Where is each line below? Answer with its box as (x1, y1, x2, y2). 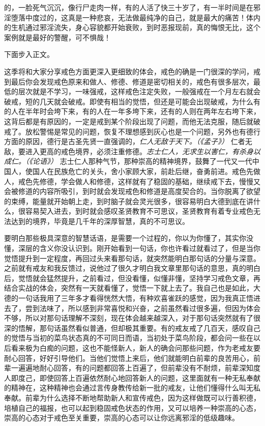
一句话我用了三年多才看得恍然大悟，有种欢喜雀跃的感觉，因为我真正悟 (18, 293, 253, 303)
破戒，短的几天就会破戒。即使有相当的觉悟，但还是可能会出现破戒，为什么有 (4, 96, 260, 106)
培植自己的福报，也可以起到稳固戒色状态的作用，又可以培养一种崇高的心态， (4, 402, 260, 413)
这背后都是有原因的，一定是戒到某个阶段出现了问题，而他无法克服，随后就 (4, 116, 253, 126)
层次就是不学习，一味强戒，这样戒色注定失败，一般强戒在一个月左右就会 (18, 86, 260, 97)
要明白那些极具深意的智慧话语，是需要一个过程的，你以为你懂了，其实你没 (4, 233, 253, 243)
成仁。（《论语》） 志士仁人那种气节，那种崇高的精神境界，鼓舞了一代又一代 (4, 156, 252, 166)
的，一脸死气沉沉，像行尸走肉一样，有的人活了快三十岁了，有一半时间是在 (4, 2, 253, 12)
